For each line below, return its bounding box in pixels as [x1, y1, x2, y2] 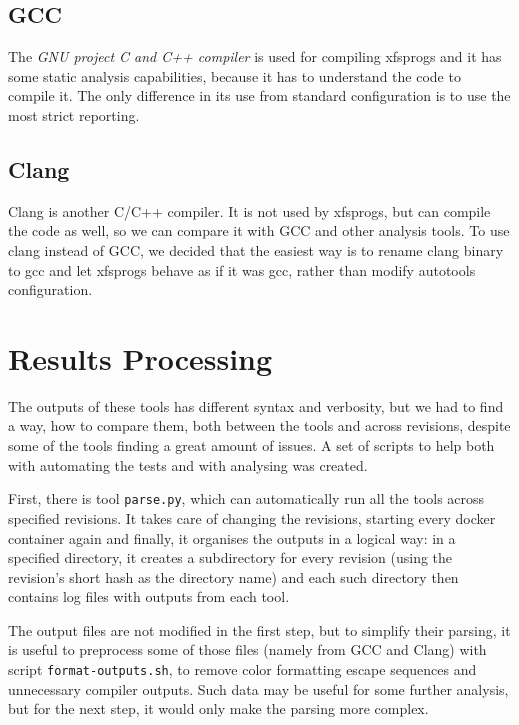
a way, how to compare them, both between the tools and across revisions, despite [8, 415, 511, 436]
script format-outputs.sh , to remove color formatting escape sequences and [8, 659, 477, 680]
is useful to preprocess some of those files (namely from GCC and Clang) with [8, 639, 487, 660]
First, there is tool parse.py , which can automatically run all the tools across [8, 488, 485, 509]
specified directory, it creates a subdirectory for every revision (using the [8, 547, 453, 568]
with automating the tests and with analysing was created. [8, 454, 368, 475]
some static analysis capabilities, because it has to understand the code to [8, 65, 461, 86]
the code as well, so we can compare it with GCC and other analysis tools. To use [8, 220, 510, 241]
